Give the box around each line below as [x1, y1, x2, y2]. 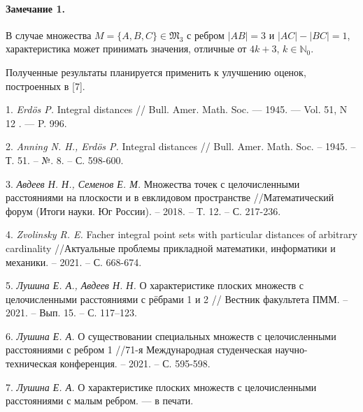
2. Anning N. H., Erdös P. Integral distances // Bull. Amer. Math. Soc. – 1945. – [6, 139, 356, 154]
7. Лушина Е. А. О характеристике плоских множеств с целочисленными [6, 379, 317, 394]
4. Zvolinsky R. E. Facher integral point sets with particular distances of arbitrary [6, 227, 357, 242]
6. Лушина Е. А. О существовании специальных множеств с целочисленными [6, 328, 336, 343]
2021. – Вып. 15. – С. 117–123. [6, 305, 138, 320]
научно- [275, 342, 308, 357]
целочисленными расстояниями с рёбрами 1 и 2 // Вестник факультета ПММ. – [6, 291, 348, 306]
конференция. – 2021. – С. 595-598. [59, 356, 211, 371]
